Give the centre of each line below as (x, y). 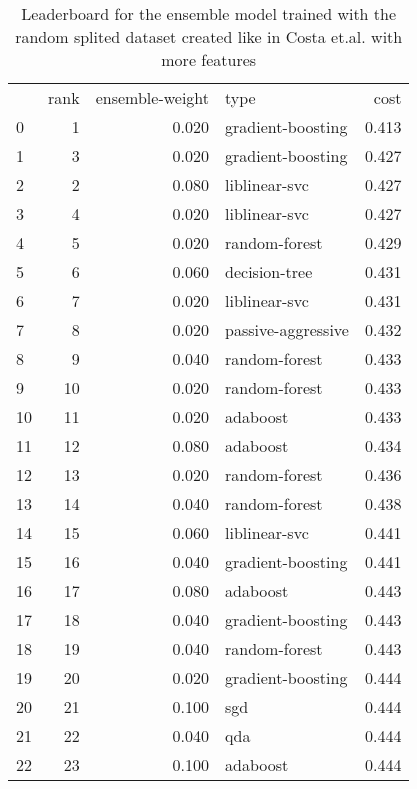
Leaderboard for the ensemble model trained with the (209, 13)
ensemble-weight (152, 97)
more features (209, 59)
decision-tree (269, 271)
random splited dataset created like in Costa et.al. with (209, 36)
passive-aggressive (287, 329)
